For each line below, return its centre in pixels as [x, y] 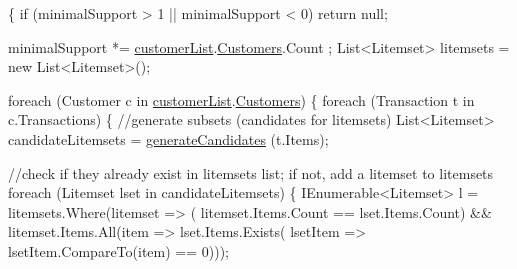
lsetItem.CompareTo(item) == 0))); [118, 250]
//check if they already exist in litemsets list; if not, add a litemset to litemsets [251, 172]
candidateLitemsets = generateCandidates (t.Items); [168, 138]
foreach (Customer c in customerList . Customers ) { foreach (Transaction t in [241, 99]
